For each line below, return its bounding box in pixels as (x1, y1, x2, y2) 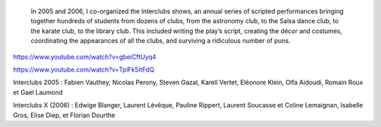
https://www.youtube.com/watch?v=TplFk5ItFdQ (13, 65, 155, 74)
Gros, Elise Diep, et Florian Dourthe (13, 111, 116, 119)
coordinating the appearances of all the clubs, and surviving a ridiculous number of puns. (30, 36, 291, 45)
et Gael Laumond (13, 88, 64, 96)
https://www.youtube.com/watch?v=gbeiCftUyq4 (13, 53, 157, 61)
